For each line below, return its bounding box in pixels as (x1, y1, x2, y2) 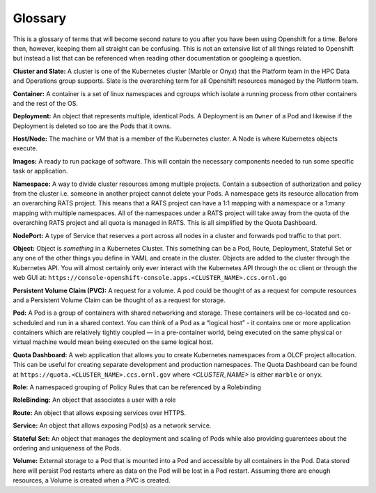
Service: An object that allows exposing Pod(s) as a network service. (13, 421, 212, 430)
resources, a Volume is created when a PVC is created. (13, 476, 171, 485)
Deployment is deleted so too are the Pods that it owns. (13, 122, 172, 130)
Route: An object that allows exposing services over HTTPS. (13, 408, 187, 417)
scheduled (13, 318, 43, 327)
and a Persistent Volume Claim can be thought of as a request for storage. (13, 296, 226, 304)
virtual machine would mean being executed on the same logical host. (13, 338, 214, 346)
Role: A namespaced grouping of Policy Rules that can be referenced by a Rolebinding (13, 383, 261, 391)
